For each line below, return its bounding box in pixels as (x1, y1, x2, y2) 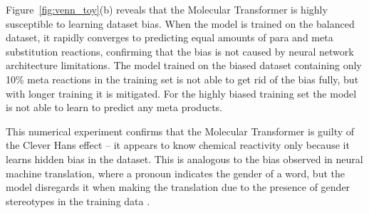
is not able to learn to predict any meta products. (6, 100, 222, 115)
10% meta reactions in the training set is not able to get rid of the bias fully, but (6, 71, 359, 86)
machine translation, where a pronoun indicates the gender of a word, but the (6, 165, 345, 180)
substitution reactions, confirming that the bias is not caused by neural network (6, 43, 354, 58)
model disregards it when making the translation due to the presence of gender (6, 180, 350, 194)
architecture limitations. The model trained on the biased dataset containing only (6, 58, 362, 73)
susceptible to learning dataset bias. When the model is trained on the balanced (6, 16, 355, 31)
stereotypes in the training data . (6, 193, 150, 208)
